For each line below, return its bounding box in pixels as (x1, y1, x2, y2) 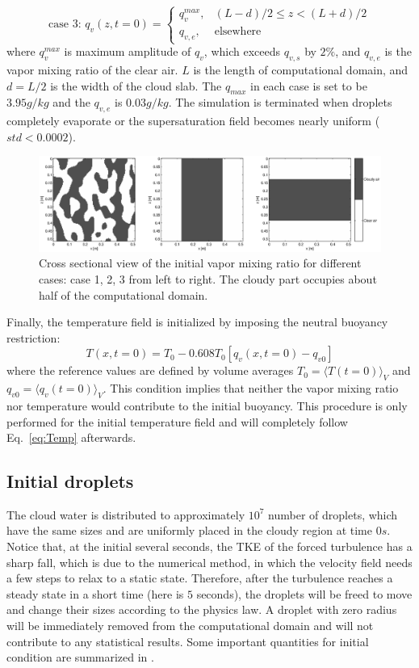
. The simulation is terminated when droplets (168, 94, 392, 111)
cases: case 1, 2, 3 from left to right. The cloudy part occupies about (39, 270, 377, 287)
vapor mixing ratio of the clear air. (6, 61, 178, 78)
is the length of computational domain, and (193, 61, 409, 78)
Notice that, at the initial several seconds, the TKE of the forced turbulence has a (6, 538, 413, 555)
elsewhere (214, 26, 262, 38)
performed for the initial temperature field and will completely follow (6, 413, 348, 430)
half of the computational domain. (39, 286, 208, 303)
